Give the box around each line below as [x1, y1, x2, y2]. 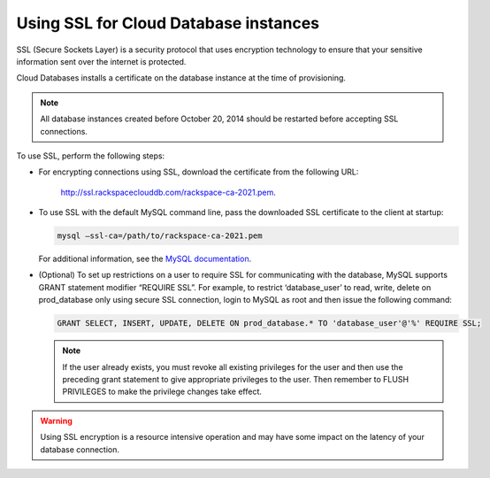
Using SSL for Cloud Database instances [16, 13, 320, 33]
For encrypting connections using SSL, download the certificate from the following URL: [38, 166, 359, 177]
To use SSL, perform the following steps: [16, 150, 165, 161]
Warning [40, 415, 73, 426]
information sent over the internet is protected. [16, 56, 187, 66]
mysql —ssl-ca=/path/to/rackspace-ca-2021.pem [57, 231, 263, 241]
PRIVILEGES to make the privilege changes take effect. [62, 386, 263, 397]
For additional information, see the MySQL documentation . [38, 253, 252, 265]
